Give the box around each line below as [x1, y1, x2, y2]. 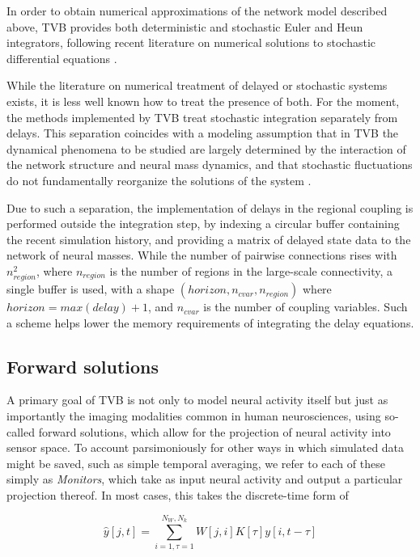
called [6, 423, 35, 440]
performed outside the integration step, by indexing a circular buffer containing [6, 215, 400, 232]
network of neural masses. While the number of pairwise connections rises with [6, 247, 397, 264]
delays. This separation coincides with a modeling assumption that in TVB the [6, 124, 399, 141]
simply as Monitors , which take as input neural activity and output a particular [6, 470, 403, 487]
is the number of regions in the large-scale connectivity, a [109, 262, 393, 279]
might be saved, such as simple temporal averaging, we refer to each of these [6, 454, 385, 471]
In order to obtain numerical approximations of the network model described [6, 2, 388, 19]
